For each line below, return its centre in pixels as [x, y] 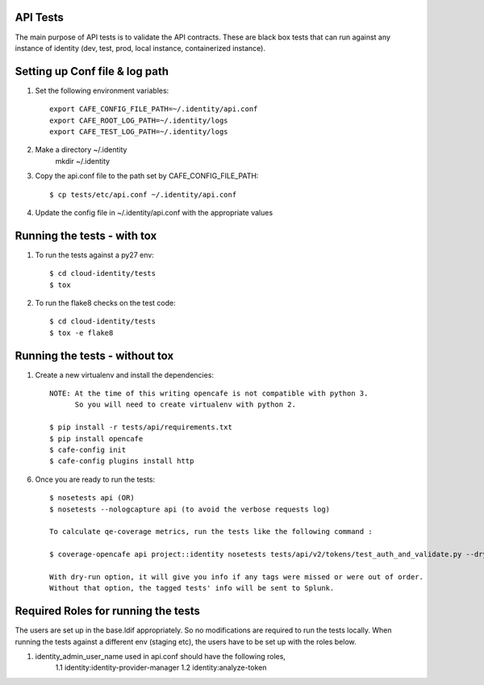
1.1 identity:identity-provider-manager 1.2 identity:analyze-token [161, 668]
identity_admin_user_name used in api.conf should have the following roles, [161, 657]
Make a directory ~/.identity [81, 150]
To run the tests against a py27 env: [95, 255]
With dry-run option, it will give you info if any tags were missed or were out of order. [236, 576]
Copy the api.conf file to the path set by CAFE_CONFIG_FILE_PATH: [147, 176]
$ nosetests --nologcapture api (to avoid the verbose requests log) [190, 509]
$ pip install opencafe [96, 439]
